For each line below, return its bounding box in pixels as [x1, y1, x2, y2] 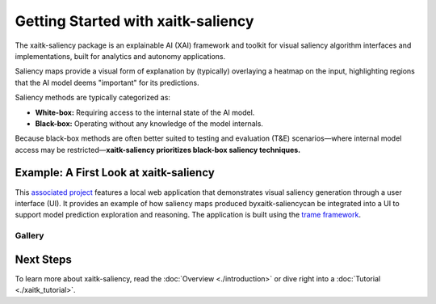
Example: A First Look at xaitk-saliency [15, 166, 216, 179]
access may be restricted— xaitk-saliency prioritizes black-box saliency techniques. [15, 145, 301, 154]
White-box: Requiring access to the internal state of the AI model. [35, 108, 255, 117]
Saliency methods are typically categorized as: [15, 93, 171, 103]
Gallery [15, 230, 44, 242]
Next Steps [15, 252, 72, 266]
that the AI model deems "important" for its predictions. [15, 78, 199, 87]
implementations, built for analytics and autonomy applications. [15, 51, 226, 61]
